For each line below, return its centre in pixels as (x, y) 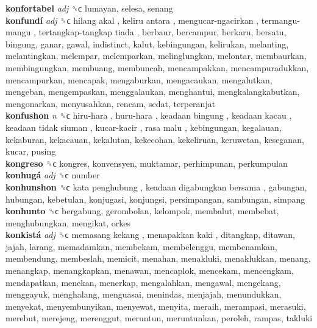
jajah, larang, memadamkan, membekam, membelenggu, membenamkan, (141, 246)
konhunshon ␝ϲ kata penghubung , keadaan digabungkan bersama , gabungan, (156, 187)
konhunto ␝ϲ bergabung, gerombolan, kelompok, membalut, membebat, (142, 211)
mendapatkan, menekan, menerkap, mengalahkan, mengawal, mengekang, (143, 282)
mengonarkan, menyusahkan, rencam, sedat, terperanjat (111, 103)
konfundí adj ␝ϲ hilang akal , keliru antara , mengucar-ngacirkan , (132, 20)
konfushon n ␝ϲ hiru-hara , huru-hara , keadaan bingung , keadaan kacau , (149, 115)
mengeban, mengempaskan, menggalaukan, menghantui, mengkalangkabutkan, (153, 92)
